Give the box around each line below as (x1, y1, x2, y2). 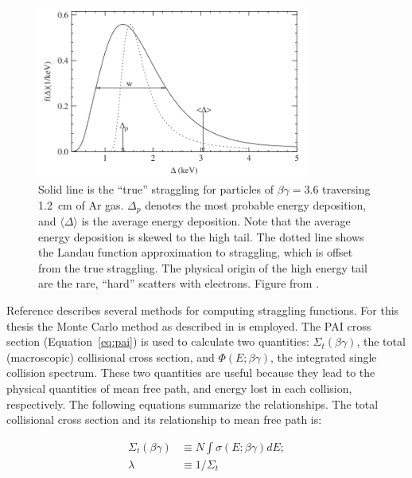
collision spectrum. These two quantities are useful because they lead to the (6, 364, 375, 381)
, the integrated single (270, 348, 377, 365)
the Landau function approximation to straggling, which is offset (38, 244, 353, 261)
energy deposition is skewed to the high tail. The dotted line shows (38, 228, 364, 245)
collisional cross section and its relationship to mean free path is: (6, 411, 322, 428)
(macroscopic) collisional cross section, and (6, 348, 215, 365)
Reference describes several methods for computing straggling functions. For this (6, 301, 399, 318)
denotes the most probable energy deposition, (145, 196, 367, 213)
